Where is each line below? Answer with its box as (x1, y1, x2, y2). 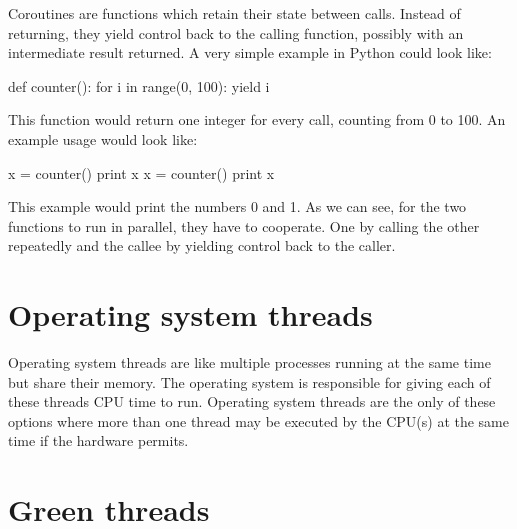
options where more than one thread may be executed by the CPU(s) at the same (8, 410, 509, 431)
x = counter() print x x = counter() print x (8, 162, 275, 183)
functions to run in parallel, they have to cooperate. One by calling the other (8, 215, 480, 236)
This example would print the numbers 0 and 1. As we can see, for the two (8, 196, 467, 217)
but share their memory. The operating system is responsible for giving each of (8, 371, 491, 392)
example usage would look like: (8, 128, 198, 149)
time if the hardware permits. (8, 430, 189, 451)
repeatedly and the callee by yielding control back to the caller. (8, 235, 396, 256)
